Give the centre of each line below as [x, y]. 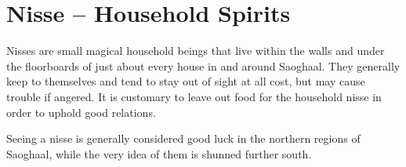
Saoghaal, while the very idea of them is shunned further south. [159, 153]
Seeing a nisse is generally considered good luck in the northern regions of [183, 138]
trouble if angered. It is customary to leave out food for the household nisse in [194, 96]
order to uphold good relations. [81, 112]
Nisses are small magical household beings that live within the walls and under [196, 51]
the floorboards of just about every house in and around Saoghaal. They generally [203, 65]
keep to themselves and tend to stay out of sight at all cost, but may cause [186, 81]
